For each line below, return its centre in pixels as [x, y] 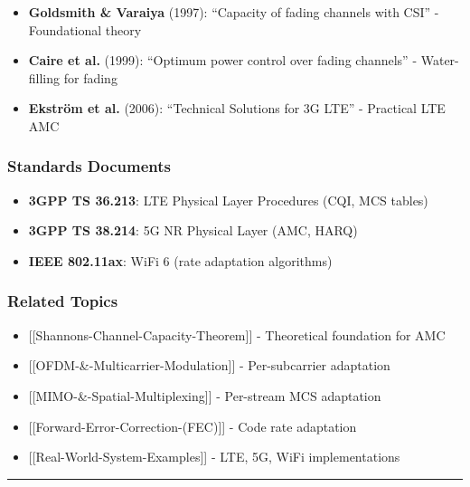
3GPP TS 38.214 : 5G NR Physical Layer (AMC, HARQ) [193, 230]
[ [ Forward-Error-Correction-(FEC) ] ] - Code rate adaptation [193, 426]
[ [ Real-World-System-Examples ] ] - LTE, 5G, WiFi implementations [214, 457]
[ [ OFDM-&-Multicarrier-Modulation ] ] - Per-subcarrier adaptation [209, 365]
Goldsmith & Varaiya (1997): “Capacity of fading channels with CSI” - [234, 12]
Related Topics [63, 301]
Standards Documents [89, 166]
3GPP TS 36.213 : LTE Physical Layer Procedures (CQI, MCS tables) [228, 200]
